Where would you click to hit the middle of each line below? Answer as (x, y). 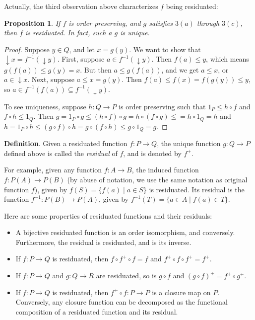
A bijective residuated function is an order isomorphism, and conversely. (125, 232)
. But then (96, 69)
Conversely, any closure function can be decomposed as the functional (122, 302)
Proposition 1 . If (32, 23)
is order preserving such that (162, 106)
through (208, 23)
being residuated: (192, 6)
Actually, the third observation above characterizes (81, 6)
